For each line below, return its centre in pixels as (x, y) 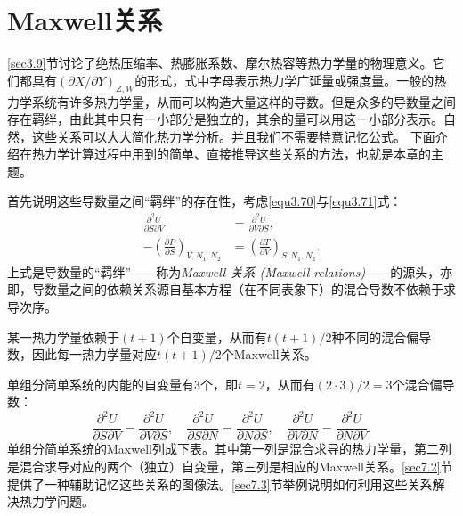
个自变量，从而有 (217, 336)
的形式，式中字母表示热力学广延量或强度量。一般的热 (291, 80)
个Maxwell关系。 (269, 354)
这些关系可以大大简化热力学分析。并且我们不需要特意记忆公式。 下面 (233, 136)
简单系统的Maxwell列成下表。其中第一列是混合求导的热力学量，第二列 (248, 449)
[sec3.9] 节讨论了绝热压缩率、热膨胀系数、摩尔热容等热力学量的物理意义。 (220, 63)
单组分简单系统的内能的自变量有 (101, 384)
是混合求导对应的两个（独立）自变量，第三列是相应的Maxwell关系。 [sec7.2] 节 (230, 467)
